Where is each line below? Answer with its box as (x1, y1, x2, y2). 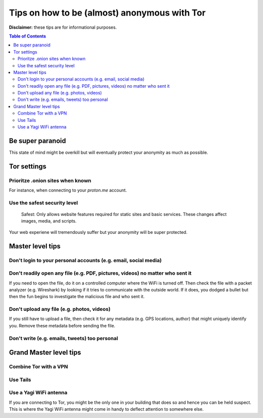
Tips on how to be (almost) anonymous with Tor (9, 7, 206, 18)
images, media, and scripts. (21, 218, 77, 224)
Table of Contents (9, 33, 46, 39)
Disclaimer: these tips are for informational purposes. (9, 24, 117, 30)
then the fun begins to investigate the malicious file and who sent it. (9, 294, 145, 300)
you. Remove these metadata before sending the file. (9, 323, 115, 328)
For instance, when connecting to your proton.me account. (9, 188, 127, 193)
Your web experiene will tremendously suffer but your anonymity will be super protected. (9, 229, 188, 235)
